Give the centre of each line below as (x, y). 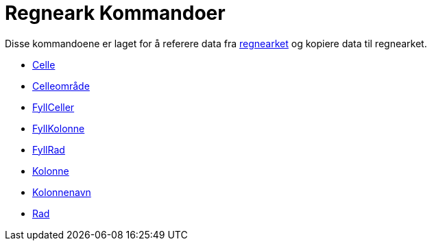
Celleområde (61, 86)
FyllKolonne (59, 128)
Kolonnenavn (62, 192)
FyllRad (49, 149)
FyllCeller (53, 107)
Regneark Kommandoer (115, 13)
